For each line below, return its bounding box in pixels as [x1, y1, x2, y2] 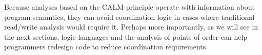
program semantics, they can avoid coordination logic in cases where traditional [4, 11, 255, 22]
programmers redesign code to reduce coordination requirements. [4, 41, 208, 52]
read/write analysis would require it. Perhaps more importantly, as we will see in [4, 21, 258, 32]
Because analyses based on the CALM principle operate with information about [4, 2, 255, 12]
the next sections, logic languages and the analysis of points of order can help [4, 31, 248, 42]
